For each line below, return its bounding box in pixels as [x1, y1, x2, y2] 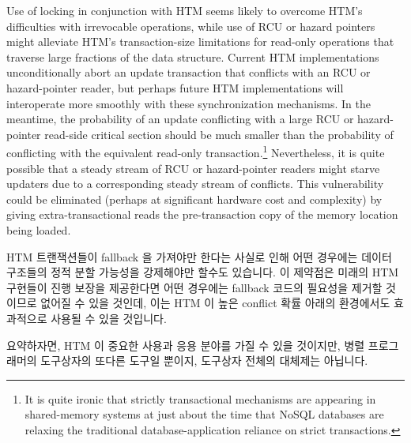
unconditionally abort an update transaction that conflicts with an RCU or [6, 64, 371, 81]
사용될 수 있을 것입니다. [51, 310, 167, 326]
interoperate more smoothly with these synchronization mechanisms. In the [6, 95, 371, 111]
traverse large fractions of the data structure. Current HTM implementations [6, 48, 379, 65]
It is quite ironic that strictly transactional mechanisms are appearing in [25, 390, 376, 407]
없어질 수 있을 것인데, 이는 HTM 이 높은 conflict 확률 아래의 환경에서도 [40, 295, 390, 311]
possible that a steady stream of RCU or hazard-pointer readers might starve [6, 160, 380, 176]
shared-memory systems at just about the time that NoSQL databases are [25, 406, 384, 422]
